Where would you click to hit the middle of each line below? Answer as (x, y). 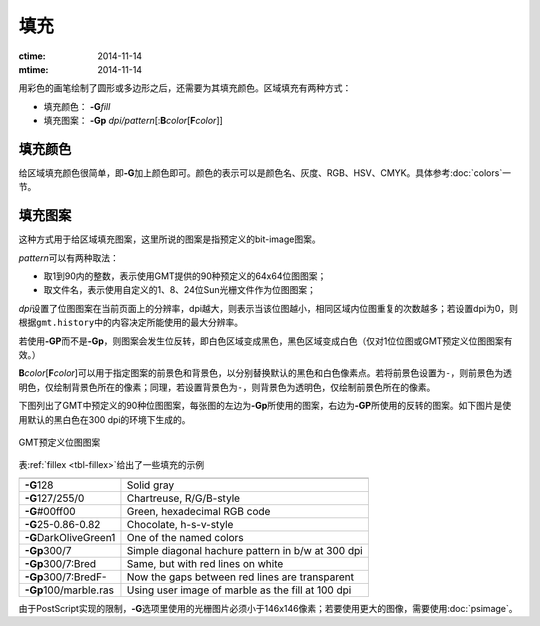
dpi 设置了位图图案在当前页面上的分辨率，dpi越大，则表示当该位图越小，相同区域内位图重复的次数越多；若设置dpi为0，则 (268, 308)
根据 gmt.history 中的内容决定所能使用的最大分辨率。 (131, 322)
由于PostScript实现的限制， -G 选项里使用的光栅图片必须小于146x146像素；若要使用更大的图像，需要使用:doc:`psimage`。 (268, 608)
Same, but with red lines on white (205, 563)
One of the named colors (185, 537)
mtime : (33, 69)
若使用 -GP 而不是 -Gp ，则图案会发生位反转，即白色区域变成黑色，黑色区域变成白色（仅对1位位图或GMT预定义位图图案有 (265, 341)
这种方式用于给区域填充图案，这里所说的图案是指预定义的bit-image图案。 (169, 239)
